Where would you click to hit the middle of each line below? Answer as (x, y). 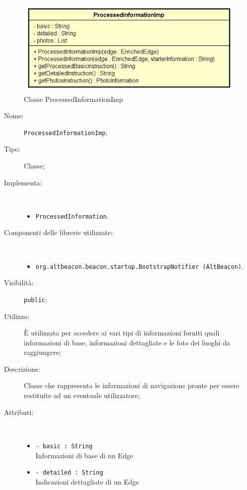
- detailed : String (69, 473)
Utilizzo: (17, 316)
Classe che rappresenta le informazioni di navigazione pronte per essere (132, 385)
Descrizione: (22, 368)
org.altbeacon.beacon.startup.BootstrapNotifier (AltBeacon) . (139, 266)
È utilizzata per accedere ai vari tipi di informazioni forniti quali (122, 333)
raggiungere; (42, 352)
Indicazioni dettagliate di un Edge (87, 481)
